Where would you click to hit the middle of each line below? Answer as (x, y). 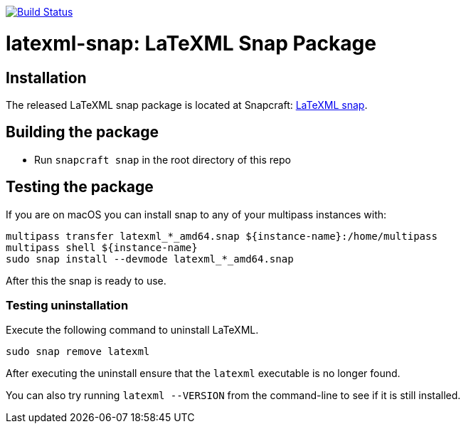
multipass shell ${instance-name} (102, 247)
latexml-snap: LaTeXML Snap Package (191, 43)
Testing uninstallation (67, 305)
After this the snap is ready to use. (86, 280)
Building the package (83, 132)
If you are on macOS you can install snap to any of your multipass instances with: (196, 214)
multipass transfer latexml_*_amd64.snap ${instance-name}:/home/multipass (222, 236)
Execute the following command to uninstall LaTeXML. (132, 330)
